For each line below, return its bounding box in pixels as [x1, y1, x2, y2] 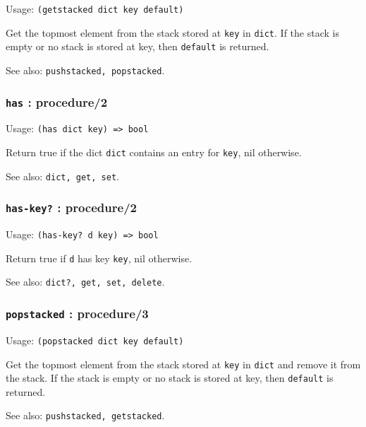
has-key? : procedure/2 [6, 199, 137, 216]
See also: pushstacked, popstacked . [6, 62, 165, 77]
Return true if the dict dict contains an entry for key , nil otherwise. [6, 145, 302, 160]
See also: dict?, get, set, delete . [6, 274, 165, 289]
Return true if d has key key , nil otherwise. [6, 250, 193, 265]
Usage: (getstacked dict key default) [6, 1, 184, 16]
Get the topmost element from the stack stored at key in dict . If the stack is [6, 25, 339, 40]
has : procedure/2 [6, 93, 108, 110]
